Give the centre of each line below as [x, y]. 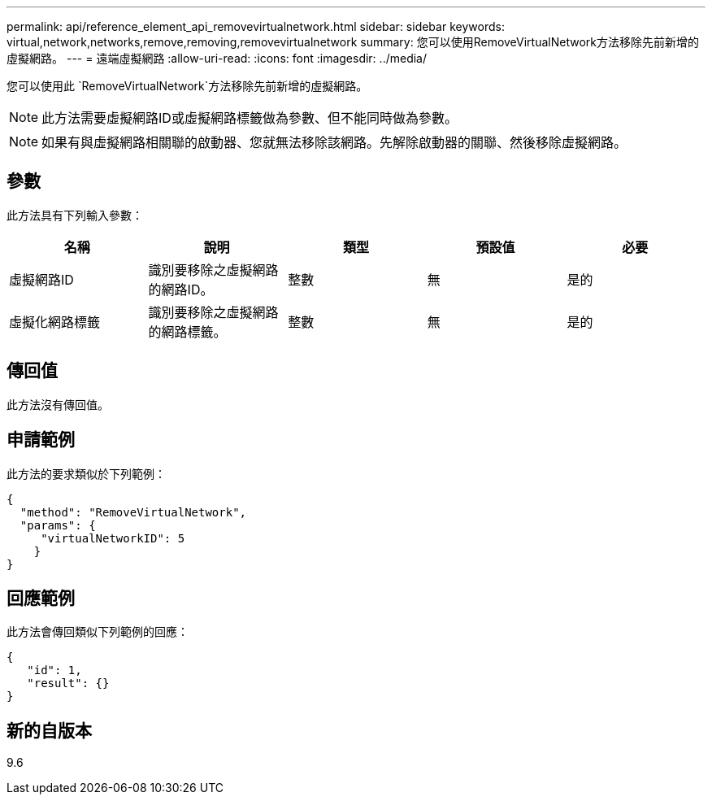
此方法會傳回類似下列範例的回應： [98, 632]
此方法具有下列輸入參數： [75, 215]
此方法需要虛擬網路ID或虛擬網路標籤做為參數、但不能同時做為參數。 [250, 118]
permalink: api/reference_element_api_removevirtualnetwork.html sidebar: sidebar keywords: [256, 26]
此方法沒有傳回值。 [58, 404]
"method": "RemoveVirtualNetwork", [133, 512]
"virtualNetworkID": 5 [113, 538]
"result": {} [68, 683]
